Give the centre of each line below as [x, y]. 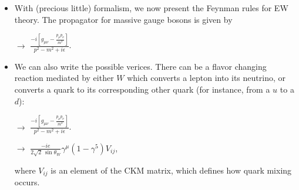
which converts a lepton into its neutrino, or [206, 78]
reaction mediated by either [64, 78]
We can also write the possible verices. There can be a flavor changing [140, 66]
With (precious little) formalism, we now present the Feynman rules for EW [151, 8]
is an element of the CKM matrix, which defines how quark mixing [171, 170]
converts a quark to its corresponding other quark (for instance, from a [142, 89]
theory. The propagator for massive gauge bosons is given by [123, 19]
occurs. [27, 181]
